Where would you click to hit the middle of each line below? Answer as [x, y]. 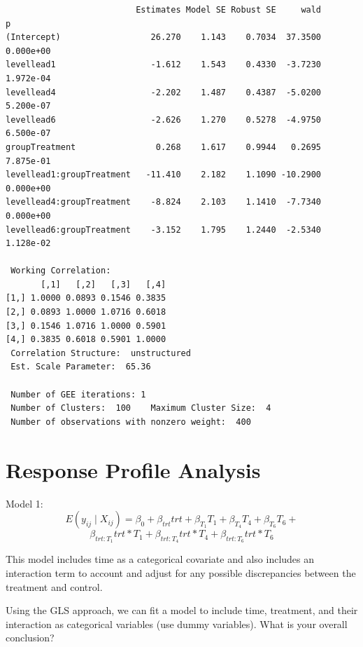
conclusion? [30, 638]
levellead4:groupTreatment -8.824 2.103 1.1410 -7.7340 [164, 202]
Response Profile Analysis [133, 469]
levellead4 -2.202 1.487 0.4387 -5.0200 [164, 92]
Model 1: [24, 503]
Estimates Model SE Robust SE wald [229, 10]
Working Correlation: [61, 271]
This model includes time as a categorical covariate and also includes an [160, 559]
